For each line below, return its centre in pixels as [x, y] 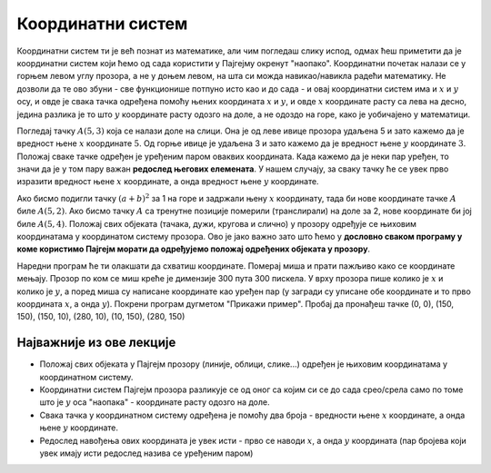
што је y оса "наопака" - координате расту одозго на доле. [155, 402]
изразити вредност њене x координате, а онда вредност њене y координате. [168, 182]
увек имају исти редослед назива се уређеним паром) [146, 453]
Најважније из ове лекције [96, 343]
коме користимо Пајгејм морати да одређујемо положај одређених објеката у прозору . [194, 249]
